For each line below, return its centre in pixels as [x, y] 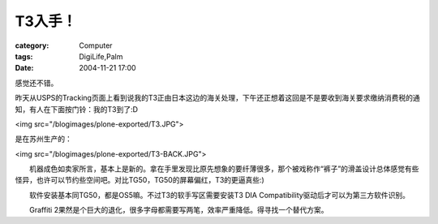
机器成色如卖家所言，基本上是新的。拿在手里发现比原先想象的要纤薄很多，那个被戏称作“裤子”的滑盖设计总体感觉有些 [224, 169]
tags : [24, 56]
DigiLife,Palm [101, 56]
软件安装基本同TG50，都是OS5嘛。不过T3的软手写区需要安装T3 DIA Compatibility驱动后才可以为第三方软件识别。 [219, 195]
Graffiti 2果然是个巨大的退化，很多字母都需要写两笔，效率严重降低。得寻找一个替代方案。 [178, 210]
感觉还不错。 [36, 83]
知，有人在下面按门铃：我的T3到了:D [76, 109]
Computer [96, 45]
